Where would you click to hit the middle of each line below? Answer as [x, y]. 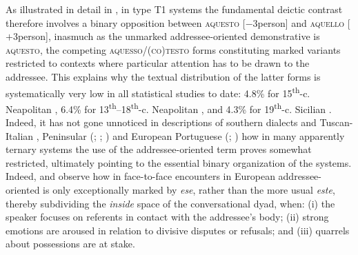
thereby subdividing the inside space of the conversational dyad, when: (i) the [170, 203]
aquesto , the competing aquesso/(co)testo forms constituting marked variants [173, 49]
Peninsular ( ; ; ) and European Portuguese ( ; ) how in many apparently [193, 135]
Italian [20, 135]
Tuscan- [336, 122]
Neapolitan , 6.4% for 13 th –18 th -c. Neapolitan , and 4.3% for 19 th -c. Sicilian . [169, 108]
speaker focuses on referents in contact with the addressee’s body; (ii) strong [167, 217]
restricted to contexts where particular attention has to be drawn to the [158, 63]
